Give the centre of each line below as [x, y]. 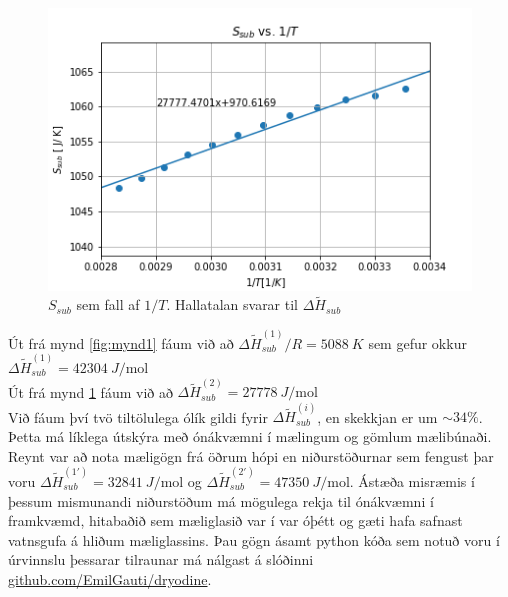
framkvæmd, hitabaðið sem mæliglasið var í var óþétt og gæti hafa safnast [235, 520]
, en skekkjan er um [377, 416]
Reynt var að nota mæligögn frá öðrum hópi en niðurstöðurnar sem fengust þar [251, 455]
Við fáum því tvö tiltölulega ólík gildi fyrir [138, 416]
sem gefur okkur [417, 342]
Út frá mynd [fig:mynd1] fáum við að [121, 342]
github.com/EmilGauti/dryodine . [110, 578]
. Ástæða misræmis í [412, 480]
